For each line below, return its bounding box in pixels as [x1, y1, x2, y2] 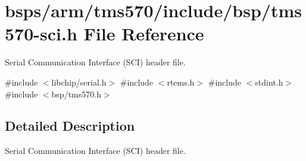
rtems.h [167, 75, 195, 88]
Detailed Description [5, 116, 135, 135]
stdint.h [255, 75, 283, 88]
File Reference [83, 21, 204, 46]
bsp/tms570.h [51, 87, 101, 100]
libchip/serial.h [51, 75, 107, 88]
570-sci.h [5, 21, 77, 46]
